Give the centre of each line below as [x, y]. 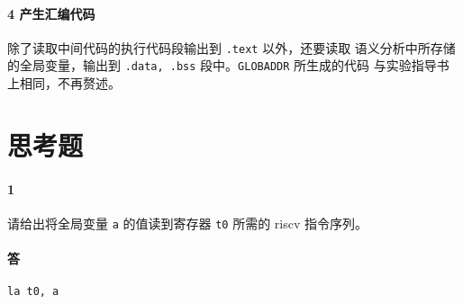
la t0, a [33, 292]
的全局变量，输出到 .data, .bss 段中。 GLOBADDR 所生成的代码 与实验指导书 [228, 65]
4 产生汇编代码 [51, 13]
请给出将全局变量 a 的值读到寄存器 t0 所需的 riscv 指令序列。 [187, 223]
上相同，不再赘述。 [64, 83]
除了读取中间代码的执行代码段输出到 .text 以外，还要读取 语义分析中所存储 [231, 47]
